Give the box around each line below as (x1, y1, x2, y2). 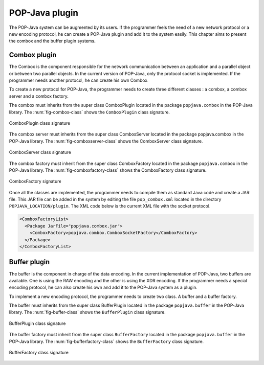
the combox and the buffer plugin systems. (9, 38, 96, 44)
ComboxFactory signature (9, 179, 62, 184)
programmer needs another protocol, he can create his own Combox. (9, 77, 149, 83)
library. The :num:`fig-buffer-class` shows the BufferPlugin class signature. (9, 309, 166, 315)
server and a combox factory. (9, 93, 68, 99)
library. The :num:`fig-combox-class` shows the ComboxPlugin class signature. (9, 109, 170, 115)
